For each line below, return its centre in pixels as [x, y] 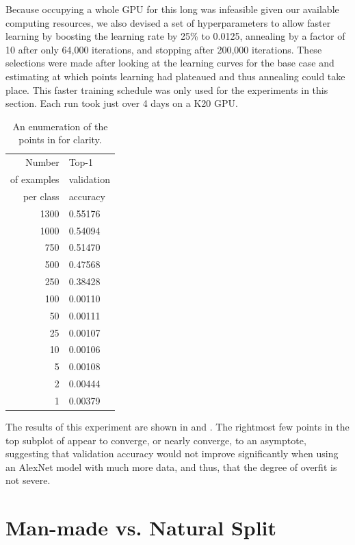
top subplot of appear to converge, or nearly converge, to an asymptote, [156, 440]
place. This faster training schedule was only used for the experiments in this [167, 89]
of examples [35, 179]
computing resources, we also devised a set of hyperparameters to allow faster [168, 22]
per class [41, 196]
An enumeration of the [60, 126]
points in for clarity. [60, 140]
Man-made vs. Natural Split [141, 528]
